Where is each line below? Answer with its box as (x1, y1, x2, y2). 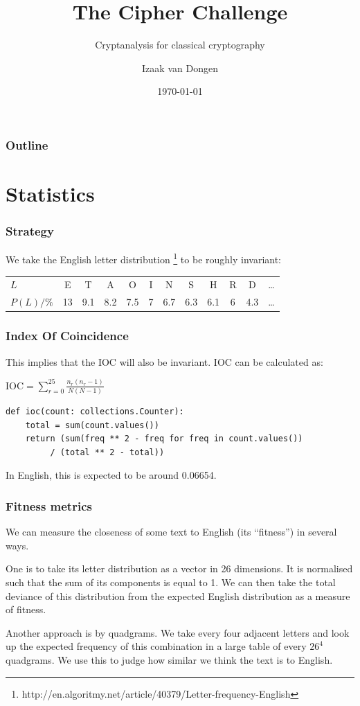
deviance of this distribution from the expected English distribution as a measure (6, 588, 350, 603)
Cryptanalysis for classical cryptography (95, 37, 265, 52)
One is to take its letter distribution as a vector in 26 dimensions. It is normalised (6, 561, 353, 576)
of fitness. (6, 602, 46, 617)
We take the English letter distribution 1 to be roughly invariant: (6, 250, 282, 267)
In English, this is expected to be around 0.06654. (6, 468, 217, 482)
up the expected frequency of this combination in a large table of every (6, 639, 307, 653)
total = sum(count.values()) (25, 420, 159, 430)
